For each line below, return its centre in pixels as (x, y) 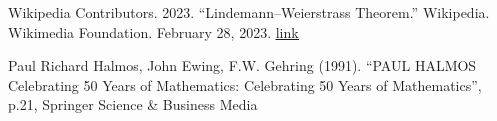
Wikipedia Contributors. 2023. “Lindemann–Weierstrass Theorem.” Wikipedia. (249, 12)
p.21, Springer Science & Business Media (133, 104)
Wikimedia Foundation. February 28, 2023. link (153, 31)
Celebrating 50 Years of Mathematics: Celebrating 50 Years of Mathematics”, (245, 84)
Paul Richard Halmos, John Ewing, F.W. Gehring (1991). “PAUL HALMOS (242, 65)
